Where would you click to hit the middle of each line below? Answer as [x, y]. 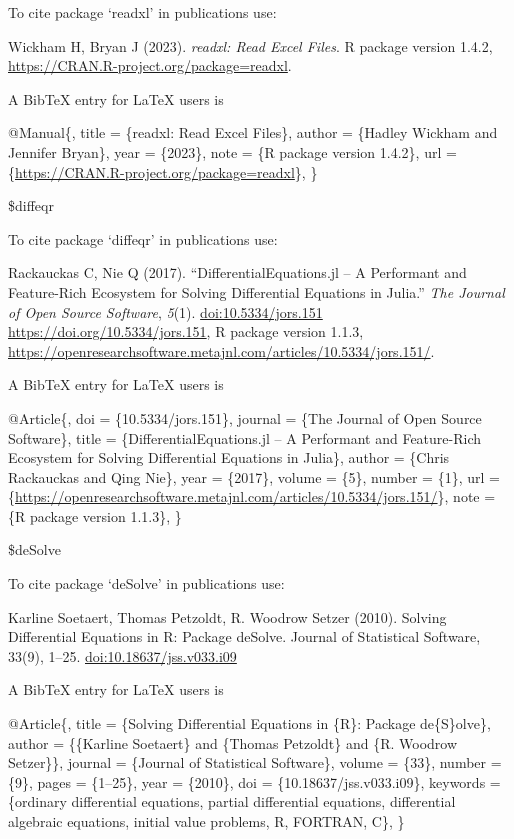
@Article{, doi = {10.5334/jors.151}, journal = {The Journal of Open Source [245, 417]
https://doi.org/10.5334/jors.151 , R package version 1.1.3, [186, 331]
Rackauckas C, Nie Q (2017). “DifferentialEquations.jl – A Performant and [237, 272]
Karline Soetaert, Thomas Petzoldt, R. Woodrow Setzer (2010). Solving [227, 616]
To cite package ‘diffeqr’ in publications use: [143, 238]
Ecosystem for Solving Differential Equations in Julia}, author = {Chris [229, 457]
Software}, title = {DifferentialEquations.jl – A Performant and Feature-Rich [245, 437]
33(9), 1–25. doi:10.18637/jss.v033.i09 [122, 655]
